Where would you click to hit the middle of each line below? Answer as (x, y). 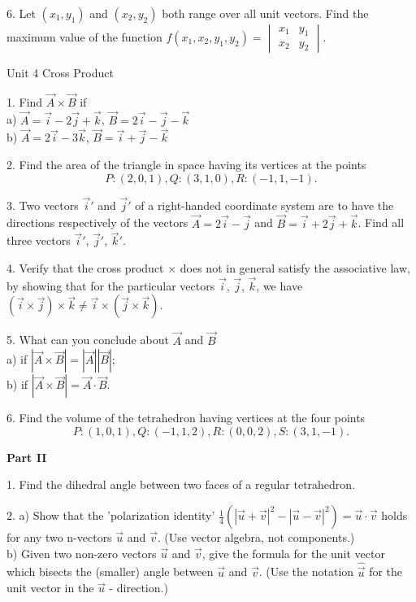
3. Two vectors (43, 205)
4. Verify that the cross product (85, 268)
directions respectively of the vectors (97, 222)
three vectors (39, 240)
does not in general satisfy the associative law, (295, 268)
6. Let (21, 13)
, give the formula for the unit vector (293, 553)
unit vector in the (50, 588)
